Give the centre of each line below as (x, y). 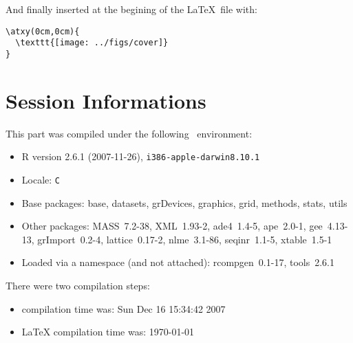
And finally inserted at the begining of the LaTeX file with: (131, 9)
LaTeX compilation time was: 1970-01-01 (108, 332)
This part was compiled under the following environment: (129, 133)
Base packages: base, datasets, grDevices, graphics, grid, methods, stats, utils (184, 202)
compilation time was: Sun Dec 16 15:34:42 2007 (124, 308)
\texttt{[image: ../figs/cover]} (92, 43)
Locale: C (41, 179)
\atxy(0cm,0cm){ (43, 31)
